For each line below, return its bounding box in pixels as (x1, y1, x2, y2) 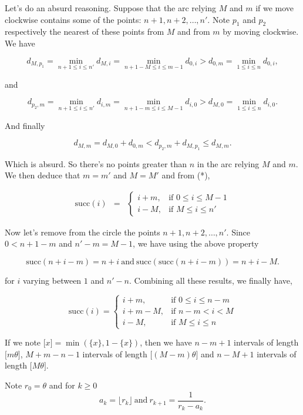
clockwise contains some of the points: (5, 13, 142, 25)
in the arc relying (197, 157, 260, 170)
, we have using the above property (133, 237, 259, 250)
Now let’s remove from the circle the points (5, 225, 160, 238)
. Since (226, 225, 251, 238)
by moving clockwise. (223, 25, 299, 38)
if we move (255, 2, 294, 14)
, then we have (140, 336, 192, 348)
